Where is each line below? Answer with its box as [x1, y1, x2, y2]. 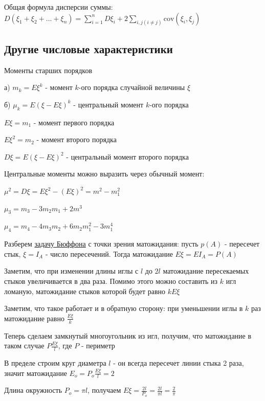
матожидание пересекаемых [163, 265, 249, 276]
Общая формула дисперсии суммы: [4, 2, 113, 12]
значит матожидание [4, 367, 67, 378]
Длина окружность [4, 385, 62, 395]
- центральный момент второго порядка [66, 151, 189, 162]
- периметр [81, 340, 115, 351]
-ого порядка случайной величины [78, 82, 185, 93]
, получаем [87, 385, 121, 395]
